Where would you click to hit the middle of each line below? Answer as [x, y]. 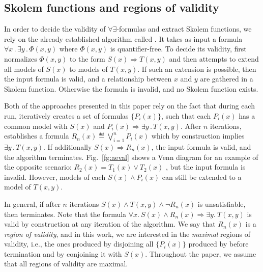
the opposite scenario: [38, 167]
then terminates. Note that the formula [65, 214]
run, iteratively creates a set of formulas [66, 115]
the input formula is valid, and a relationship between [88, 79]
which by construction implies [198, 136]
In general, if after [32, 203]
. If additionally [68, 146]
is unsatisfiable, [222, 203]
